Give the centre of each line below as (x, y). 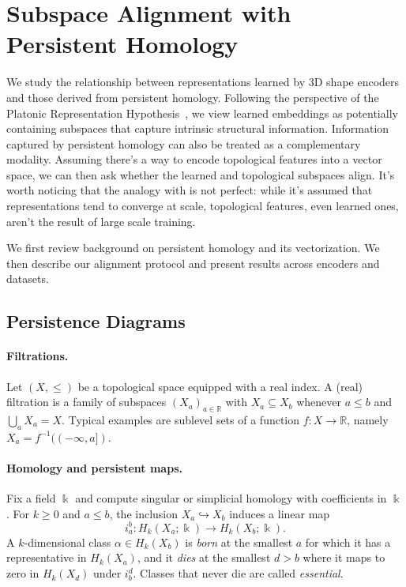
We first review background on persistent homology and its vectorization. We (193, 248)
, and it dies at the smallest (204, 557)
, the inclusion (144, 513)
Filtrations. (38, 356)
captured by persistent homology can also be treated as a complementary (184, 143)
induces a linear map (280, 513)
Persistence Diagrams (96, 321)
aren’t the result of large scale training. (101, 221)
